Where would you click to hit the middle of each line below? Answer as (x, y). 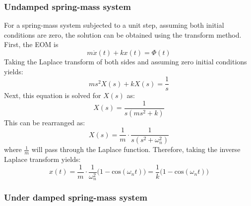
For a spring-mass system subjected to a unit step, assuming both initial (114, 25)
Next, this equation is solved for (53, 95)
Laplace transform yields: (42, 159)
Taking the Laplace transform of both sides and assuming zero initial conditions (125, 61)
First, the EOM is (31, 44)
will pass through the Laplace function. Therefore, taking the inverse (136, 149)
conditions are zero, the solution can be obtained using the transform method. (123, 34)
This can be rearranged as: (45, 122)
